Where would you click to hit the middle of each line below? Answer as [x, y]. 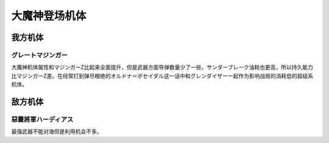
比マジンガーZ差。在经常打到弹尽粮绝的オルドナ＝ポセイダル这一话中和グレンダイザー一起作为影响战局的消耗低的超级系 [162, 75]
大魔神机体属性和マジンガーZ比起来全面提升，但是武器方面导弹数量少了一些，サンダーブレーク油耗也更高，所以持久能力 [162, 68]
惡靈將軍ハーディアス [42, 119]
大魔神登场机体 [49, 16]
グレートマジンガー [40, 55]
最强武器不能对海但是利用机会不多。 [57, 131]
